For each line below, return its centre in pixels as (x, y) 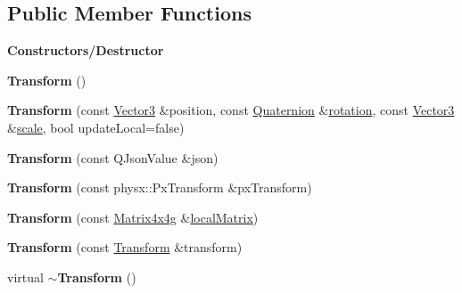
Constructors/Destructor (86, 50)
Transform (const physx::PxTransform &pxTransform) (160, 187)
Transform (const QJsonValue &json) (113, 157)
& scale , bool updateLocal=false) (96, 127)
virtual (25, 277)
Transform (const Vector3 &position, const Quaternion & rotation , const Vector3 (231, 110)
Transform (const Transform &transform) (125, 247)
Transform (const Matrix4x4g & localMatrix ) (133, 217)
